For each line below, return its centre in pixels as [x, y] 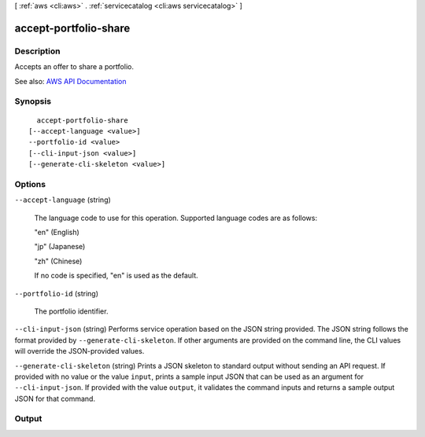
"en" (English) [57, 232]
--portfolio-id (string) [56, 293]
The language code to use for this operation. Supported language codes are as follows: [176, 218]
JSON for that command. [55, 398]
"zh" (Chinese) [58, 261]
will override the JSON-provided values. [79, 351]
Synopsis [33, 101]
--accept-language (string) [63, 200]
